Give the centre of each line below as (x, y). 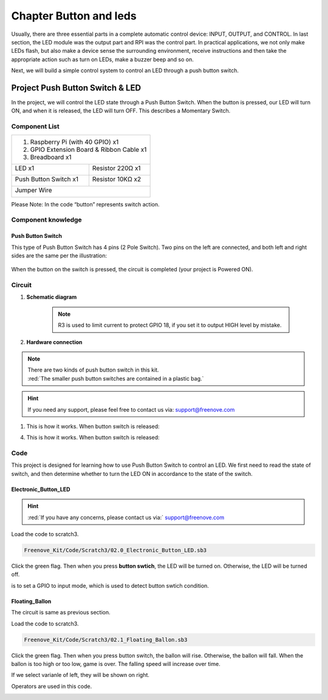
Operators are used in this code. (52, 686)
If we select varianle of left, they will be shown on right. (80, 675)
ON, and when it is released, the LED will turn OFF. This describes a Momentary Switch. (121, 111)
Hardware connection (54, 342)
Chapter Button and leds (74, 16)
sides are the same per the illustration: (59, 256)
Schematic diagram (52, 297)
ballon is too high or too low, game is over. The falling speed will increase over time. (116, 664)
